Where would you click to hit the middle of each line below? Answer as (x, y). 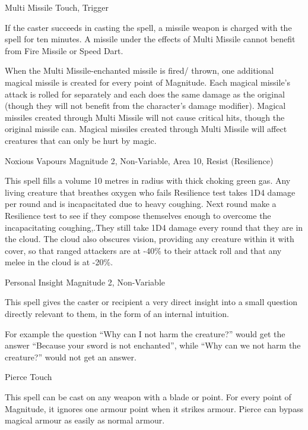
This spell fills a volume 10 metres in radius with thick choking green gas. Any (148, 181)
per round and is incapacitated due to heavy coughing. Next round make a (141, 204)
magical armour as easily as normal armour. (85, 420)
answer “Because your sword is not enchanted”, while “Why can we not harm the (153, 345)
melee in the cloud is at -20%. (59, 262)
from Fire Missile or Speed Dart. (64, 50)
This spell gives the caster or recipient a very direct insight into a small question (151, 302)
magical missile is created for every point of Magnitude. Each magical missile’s (148, 82)
